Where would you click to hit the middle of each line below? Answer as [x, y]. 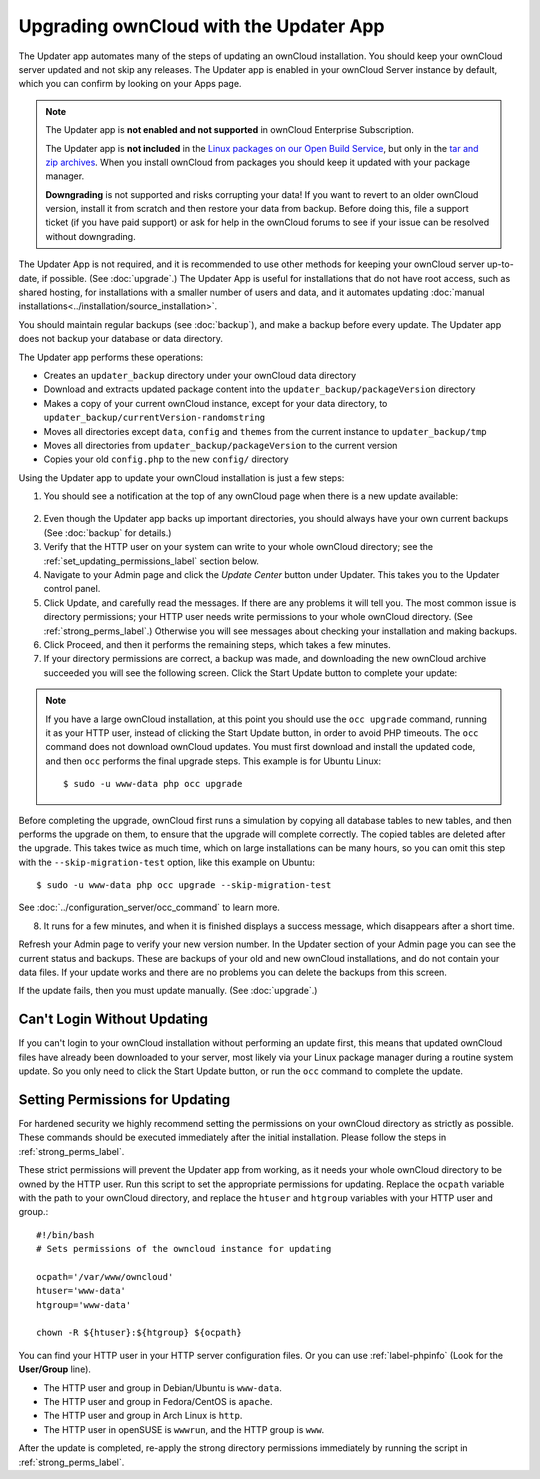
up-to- [500, 264]
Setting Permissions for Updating [124, 1099]
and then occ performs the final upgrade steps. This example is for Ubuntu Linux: [213, 761]
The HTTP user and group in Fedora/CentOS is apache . [158, 1402]
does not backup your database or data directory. [121, 339]
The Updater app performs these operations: [111, 357]
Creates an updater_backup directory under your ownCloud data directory [200, 375]
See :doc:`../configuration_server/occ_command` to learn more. [149, 907]
